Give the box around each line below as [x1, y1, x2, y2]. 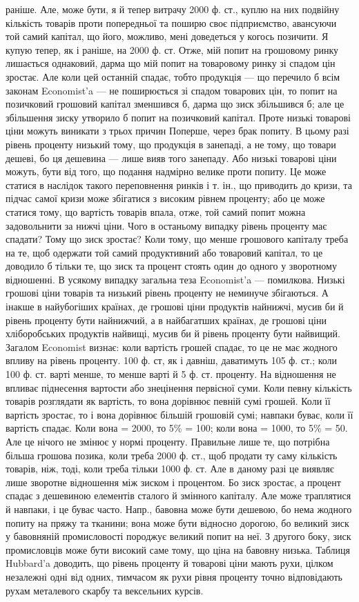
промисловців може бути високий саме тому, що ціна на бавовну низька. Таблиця [6, 542, 350, 556]
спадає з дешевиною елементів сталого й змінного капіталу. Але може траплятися [6, 488, 351, 503]
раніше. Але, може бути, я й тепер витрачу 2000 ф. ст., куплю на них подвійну [6, 2, 340, 16]
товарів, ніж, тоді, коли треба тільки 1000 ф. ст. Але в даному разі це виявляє [6, 461, 334, 476]
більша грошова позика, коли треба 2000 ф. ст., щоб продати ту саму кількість [6, 448, 338, 462]
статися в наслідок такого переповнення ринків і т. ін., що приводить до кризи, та [6, 177, 352, 192]
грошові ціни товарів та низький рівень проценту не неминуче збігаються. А [6, 285, 329, 300]
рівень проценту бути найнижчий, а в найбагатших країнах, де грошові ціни [6, 312, 327, 327]
